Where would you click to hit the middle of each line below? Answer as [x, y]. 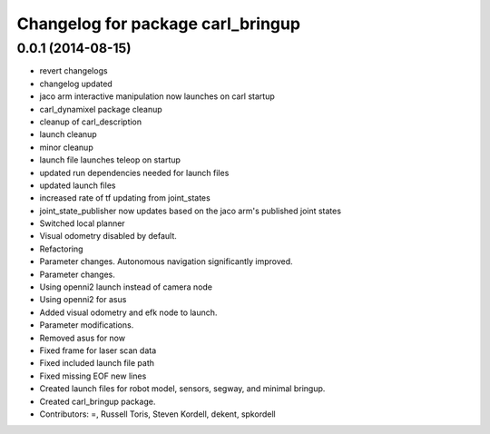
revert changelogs [73, 71]
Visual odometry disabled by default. [108, 236]
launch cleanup [68, 134]
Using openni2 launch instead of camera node [126, 287]
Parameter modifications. [87, 325]
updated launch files [78, 185]
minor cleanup [67, 147]
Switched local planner [83, 223]
